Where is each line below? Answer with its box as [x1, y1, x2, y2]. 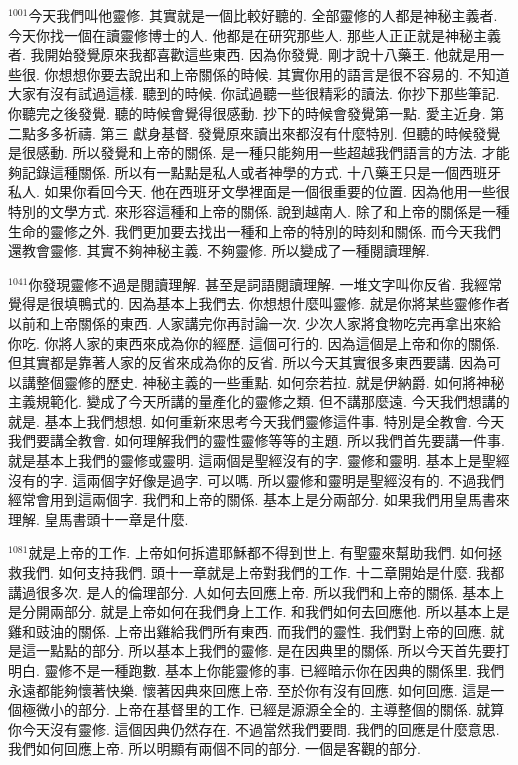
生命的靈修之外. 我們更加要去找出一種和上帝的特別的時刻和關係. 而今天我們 [8, 220, 502, 241]
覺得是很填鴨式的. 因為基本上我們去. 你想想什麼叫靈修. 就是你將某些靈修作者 [8, 293, 510, 314]
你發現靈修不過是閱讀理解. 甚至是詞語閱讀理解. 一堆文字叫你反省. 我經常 [28, 273, 503, 294]
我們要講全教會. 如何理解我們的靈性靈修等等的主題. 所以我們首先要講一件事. [8, 430, 505, 451]
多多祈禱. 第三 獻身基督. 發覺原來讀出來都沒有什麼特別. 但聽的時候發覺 [35, 122, 501, 143]
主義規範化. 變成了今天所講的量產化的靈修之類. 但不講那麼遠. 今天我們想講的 [8, 391, 510, 412]
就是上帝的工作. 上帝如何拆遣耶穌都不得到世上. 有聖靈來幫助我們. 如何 [28, 542, 489, 563]
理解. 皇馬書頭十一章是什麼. [8, 508, 189, 529]
